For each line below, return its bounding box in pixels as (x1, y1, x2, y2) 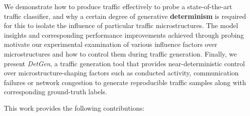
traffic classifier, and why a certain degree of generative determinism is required (4, 11, 246, 21)
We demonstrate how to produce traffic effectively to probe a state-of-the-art (4, 1, 233, 11)
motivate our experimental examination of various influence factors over (4, 39, 217, 49)
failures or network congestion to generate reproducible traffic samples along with (4, 77, 246, 87)
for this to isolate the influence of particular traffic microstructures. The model (4, 20, 238, 30)
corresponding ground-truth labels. (4, 87, 107, 97)
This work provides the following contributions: (4, 102, 145, 113)
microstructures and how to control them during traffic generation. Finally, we (4, 48, 237, 58)
